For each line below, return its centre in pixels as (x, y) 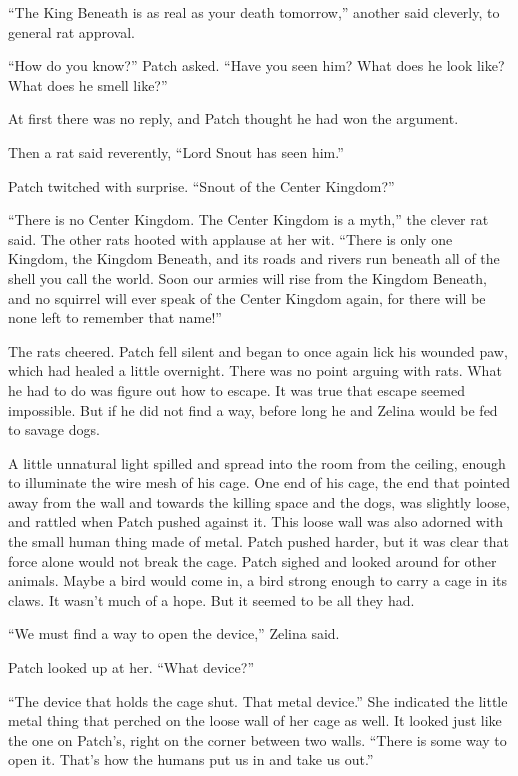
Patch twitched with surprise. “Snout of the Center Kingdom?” (201, 185)
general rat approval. (71, 31)
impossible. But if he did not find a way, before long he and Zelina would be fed (253, 409)
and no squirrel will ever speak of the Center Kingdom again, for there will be (247, 297)
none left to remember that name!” (115, 317)
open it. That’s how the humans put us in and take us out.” (191, 759)
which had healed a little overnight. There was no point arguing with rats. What (255, 370)
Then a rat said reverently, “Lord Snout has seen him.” (176, 151)
